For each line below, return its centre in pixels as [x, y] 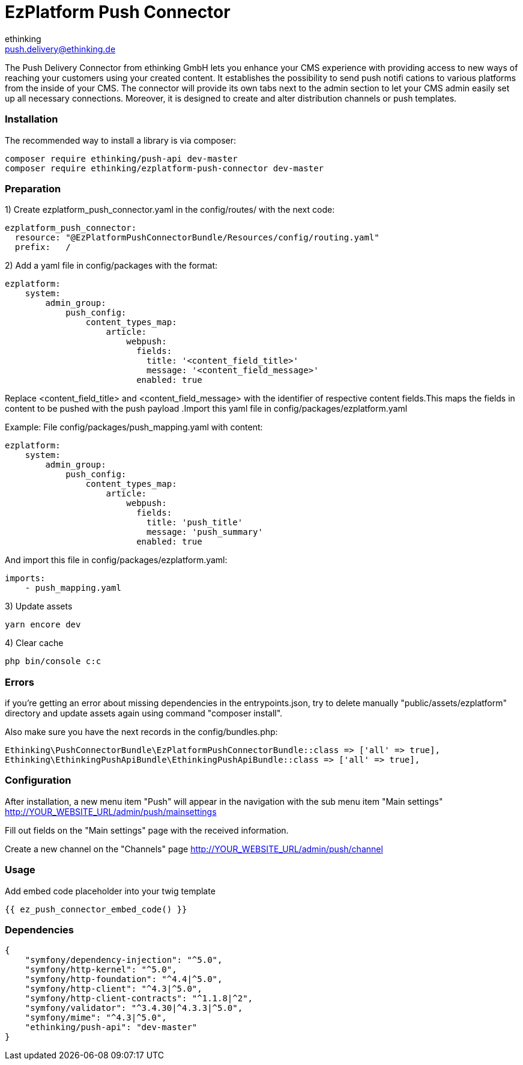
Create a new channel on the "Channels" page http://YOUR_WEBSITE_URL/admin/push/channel [194, 849]
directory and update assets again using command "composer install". [144, 713]
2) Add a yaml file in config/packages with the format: [111, 266]
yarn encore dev [43, 625]
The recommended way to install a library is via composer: [121, 140]
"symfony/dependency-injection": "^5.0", [124, 960]
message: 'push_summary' [205, 532]
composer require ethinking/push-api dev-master [121, 158]
